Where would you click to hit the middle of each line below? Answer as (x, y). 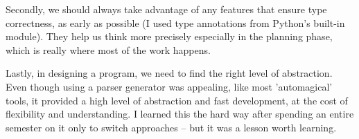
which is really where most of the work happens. (108, 49)
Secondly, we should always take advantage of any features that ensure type (166, 9)
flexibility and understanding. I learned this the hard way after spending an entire (180, 114)
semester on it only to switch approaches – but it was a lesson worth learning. (171, 127)
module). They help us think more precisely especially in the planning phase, (169, 36)
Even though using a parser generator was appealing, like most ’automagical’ (169, 86)
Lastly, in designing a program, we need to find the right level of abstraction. (169, 73)
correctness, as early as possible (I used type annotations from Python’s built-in (175, 22)
